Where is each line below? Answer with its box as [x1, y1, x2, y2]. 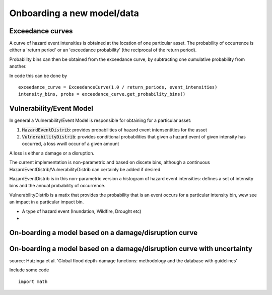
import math [18, 278, 48, 284]
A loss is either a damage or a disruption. [9, 150, 95, 156]
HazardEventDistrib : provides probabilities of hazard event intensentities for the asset [22, 126, 208, 133]
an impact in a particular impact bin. [9, 199, 84, 205]
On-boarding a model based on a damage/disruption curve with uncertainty [9, 244, 253, 253]
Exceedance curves [9, 27, 73, 35]
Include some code [9, 267, 49, 273]
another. [9, 63, 27, 69]
